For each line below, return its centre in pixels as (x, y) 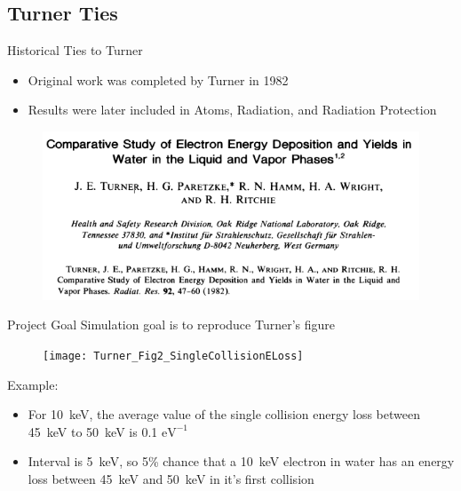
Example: (33, 384)
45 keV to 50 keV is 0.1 (93, 431)
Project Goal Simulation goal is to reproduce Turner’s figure (171, 325)
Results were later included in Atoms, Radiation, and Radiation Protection (232, 110)
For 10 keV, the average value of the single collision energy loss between (224, 414)
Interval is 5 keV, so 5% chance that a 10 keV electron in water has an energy (241, 461)
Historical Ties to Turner (75, 50)
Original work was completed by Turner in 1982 (158, 79)
